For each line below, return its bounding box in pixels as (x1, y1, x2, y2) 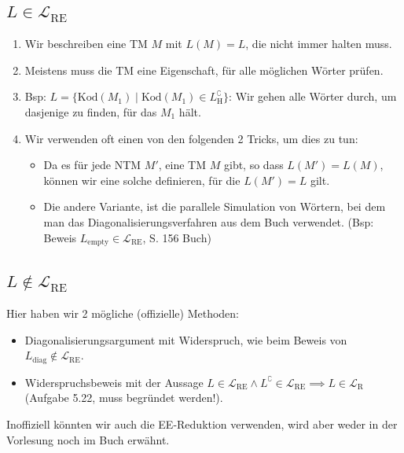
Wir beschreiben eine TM (24, 35, 148, 52)
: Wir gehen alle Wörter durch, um (229, 88, 397, 105)
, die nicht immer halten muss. (245, 35, 392, 52)
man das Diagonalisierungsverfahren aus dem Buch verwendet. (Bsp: (43, 213, 374, 230)
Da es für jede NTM (43, 157, 141, 173)
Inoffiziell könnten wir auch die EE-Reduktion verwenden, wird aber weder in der (6, 416, 398, 433)
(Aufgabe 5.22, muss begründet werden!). (24, 389, 223, 406)
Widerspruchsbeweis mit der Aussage (24, 374, 204, 390)
